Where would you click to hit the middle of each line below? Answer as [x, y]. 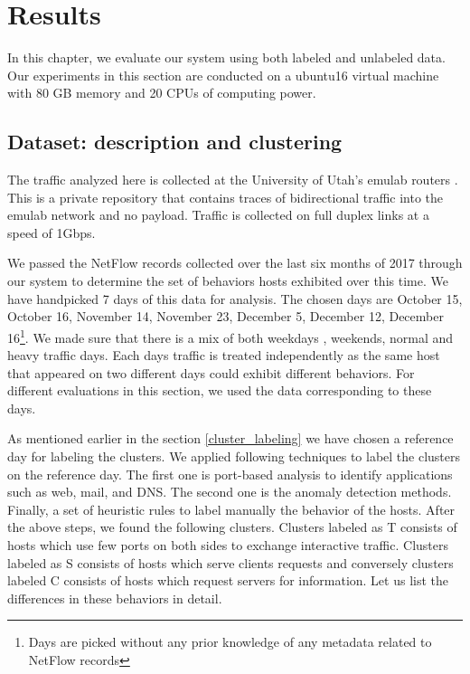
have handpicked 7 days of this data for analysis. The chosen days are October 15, [235, 298]
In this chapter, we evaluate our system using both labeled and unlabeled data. [226, 57]
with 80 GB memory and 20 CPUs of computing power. [162, 93]
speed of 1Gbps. [52, 232]
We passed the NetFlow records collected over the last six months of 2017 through [235, 263]
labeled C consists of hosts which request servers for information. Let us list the [228, 580]
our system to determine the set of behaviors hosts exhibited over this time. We [228, 281]
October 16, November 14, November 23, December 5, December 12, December [226, 316]
